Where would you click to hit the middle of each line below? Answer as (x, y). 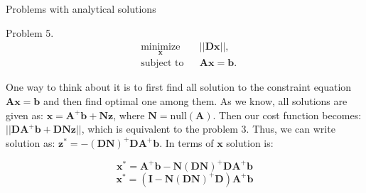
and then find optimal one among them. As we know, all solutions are (195, 101)
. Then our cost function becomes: (287, 115)
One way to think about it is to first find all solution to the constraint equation (179, 87)
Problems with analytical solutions (81, 9)
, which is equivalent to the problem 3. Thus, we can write (208, 129)
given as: (25, 115)
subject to (162, 64)
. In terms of (187, 142)
